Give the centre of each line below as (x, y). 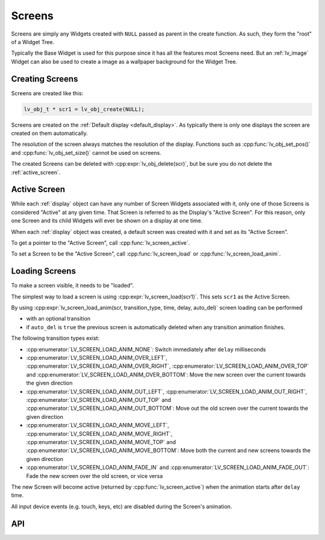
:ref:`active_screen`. (36, 172)
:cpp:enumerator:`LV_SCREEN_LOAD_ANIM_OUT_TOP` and (99, 400)
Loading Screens (44, 271)
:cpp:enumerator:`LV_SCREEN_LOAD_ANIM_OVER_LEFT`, (97, 358)
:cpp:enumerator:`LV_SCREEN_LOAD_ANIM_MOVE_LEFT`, (98, 425)
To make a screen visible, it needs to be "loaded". (73, 286)
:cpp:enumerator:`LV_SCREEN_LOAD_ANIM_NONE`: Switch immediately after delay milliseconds (146, 349)
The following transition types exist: (55, 338)
